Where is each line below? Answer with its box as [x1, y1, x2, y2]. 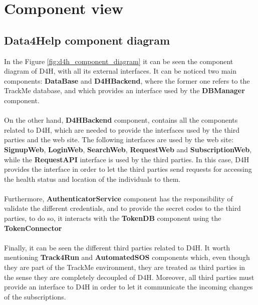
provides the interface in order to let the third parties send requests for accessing [4, 164, 252, 174]
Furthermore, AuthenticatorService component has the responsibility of [4, 193, 233, 203]
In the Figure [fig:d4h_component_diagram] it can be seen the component [4, 56, 233, 66]
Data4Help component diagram [4, 32, 170, 48]
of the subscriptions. [4, 291, 66, 301]
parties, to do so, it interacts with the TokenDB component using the [4, 213, 221, 223]
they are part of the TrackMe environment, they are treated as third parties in [4, 262, 245, 272]
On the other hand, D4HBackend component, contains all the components [4, 115, 238, 125]
